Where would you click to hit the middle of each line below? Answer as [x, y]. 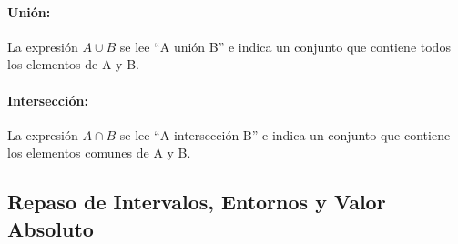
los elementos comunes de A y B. [99, 152]
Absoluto [51, 228]
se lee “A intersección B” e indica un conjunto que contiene [285, 134]
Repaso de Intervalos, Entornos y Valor [197, 202]
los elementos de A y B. [73, 64]
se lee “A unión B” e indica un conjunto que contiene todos [285, 46]
